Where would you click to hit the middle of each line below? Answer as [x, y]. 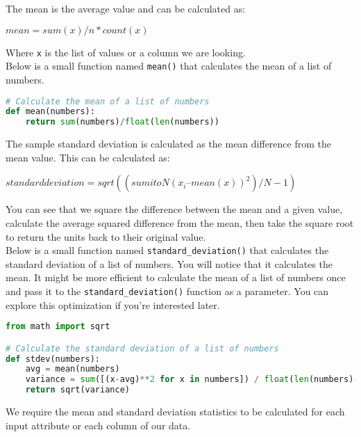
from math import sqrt [58, 327]
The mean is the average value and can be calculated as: [126, 8]
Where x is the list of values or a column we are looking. [126, 52]
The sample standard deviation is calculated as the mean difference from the [168, 144]
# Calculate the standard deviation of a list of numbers [142, 348]
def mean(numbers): [50, 112]
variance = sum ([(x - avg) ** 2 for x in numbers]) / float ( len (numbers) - [192, 380]
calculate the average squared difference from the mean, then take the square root [180, 222]
